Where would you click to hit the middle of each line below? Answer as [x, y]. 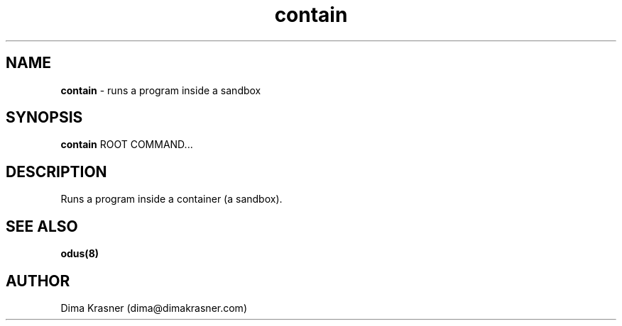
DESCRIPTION [56, 172]
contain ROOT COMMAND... [127, 145]
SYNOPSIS [44, 118]
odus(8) [80, 254]
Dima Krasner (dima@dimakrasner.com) [154, 308]
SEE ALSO [42, 226]
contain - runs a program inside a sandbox [161, 90]
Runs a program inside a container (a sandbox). [171, 199]
